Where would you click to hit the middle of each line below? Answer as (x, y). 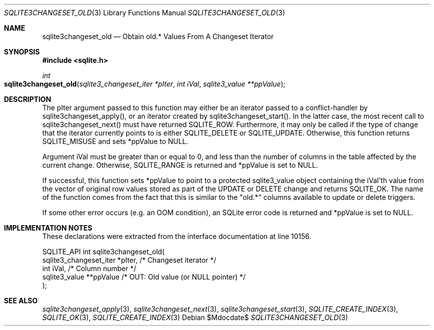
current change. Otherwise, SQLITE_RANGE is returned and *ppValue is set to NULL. (180, 165)
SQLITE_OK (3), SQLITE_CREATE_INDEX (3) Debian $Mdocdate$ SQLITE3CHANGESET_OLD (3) (195, 317)
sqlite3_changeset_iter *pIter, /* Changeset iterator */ (129, 260)
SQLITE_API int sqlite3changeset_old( (104, 252)
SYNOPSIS (22, 52)
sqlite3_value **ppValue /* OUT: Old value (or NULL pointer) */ (144, 277)
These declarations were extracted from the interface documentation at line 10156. (177, 236)
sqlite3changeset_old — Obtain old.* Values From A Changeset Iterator (158, 36)
